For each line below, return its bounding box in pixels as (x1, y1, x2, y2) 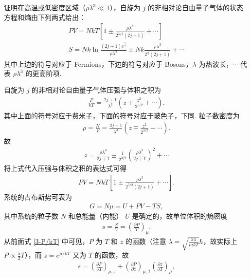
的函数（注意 (125, 236, 166, 246)
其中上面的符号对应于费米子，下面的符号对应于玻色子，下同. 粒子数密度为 (4, 110, 240, 120)
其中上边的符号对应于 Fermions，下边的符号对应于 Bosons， (4, 58, 193, 69)
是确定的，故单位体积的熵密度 (132, 210, 228, 221)
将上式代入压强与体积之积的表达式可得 (4, 163, 126, 173)
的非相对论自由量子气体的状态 (147, 2, 243, 12)
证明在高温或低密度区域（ (4, 2, 86, 12)
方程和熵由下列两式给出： (4, 12, 86, 22)
